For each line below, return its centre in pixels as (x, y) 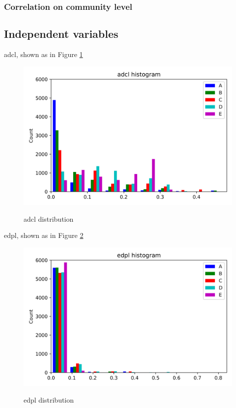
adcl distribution (49, 219)
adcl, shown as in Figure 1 (44, 54)
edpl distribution (49, 399)
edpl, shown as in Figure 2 (44, 235)
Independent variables (61, 34)
